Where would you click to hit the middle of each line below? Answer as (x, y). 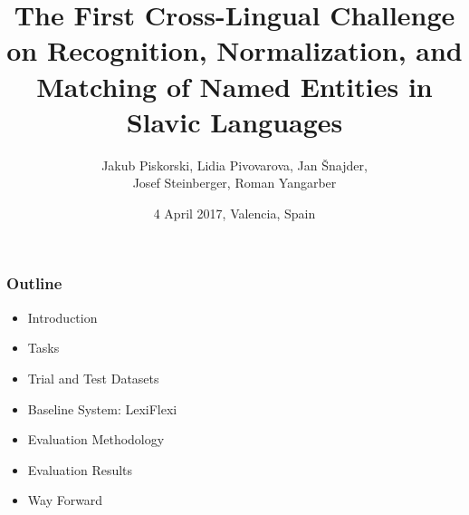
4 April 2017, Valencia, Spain (234, 213)
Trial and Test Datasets (93, 378)
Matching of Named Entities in (234, 86)
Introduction (62, 317)
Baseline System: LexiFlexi (102, 408)
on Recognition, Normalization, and (234, 50)
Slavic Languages (234, 121)
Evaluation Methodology (96, 439)
